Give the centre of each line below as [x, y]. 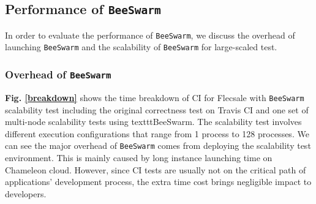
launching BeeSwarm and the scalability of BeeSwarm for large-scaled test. [141, 47]
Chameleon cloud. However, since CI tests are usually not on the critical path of [156, 169]
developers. [26, 193]
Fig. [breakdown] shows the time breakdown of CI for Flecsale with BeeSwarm [155, 97]
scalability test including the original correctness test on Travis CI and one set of [157, 109]
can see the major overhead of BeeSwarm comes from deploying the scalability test [158, 145]
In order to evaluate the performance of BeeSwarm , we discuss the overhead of [150, 35]
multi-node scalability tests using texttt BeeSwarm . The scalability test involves [153, 122]
